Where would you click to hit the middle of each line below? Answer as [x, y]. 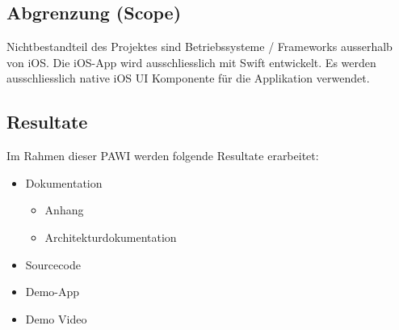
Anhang [64, 210]
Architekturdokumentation [111, 237]
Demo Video [56, 318]
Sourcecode [53, 264]
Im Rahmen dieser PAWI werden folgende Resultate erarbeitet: [163, 156]
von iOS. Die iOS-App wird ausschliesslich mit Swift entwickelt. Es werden [191, 62]
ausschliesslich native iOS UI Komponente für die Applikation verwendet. [188, 78]
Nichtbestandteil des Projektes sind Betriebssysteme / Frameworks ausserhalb [199, 47]
